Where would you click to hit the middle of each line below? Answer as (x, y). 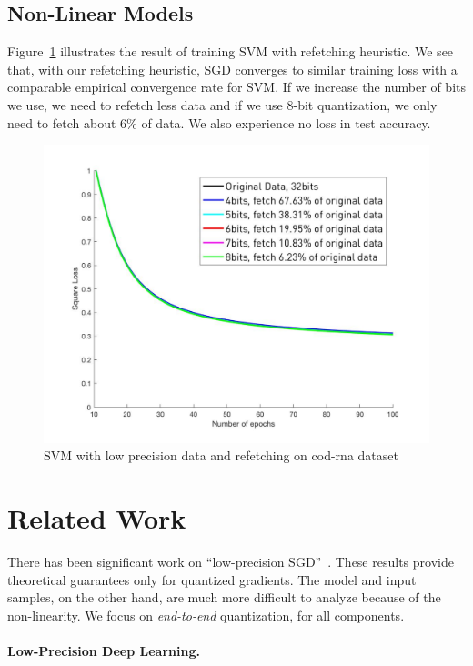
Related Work (97, 518)
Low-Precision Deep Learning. (104, 650)
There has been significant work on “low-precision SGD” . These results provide (231, 561)
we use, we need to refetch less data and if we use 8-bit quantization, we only (222, 104)
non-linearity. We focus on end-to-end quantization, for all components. (206, 615)
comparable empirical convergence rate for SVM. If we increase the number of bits (236, 87)
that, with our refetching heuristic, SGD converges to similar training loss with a (232, 69)
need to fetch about (62, 122)
